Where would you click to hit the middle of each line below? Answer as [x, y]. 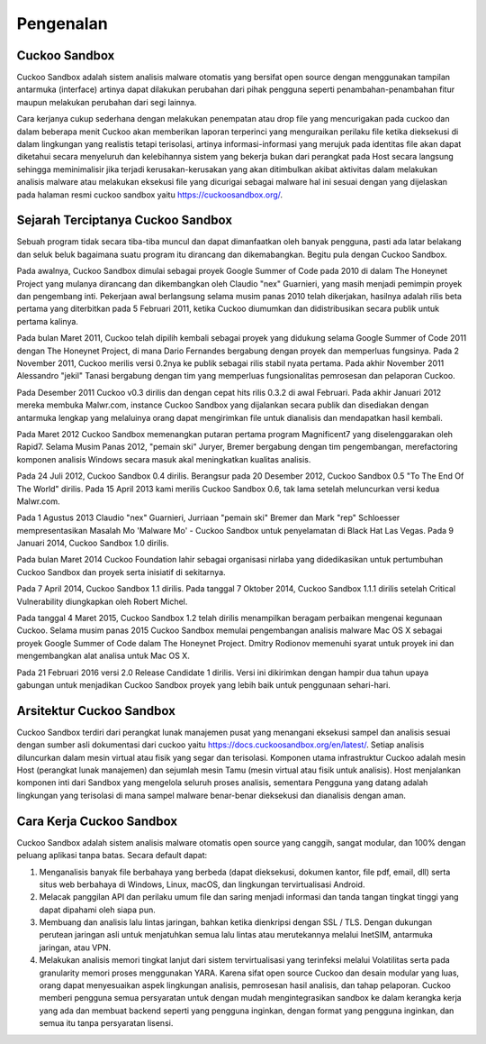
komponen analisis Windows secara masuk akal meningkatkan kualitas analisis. [164, 459]
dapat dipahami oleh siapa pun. [98, 910]
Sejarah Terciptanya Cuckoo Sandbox [125, 220]
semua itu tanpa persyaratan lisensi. [106, 1023]
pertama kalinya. [47, 321]
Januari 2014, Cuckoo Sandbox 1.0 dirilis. [93, 543]
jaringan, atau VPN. [75, 948]
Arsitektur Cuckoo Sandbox [96, 711]
